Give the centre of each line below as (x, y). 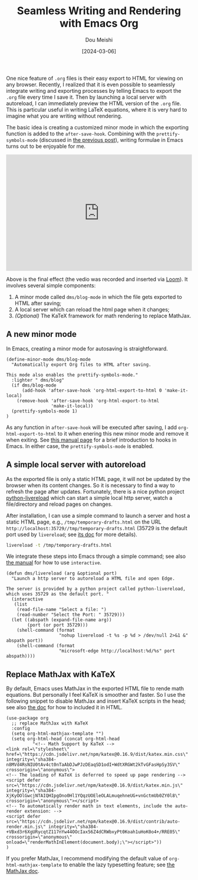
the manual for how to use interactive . (54, 563)
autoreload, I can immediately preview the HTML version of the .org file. (94, 103)
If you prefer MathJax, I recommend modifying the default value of (87, 859)
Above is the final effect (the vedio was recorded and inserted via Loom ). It (97, 279)
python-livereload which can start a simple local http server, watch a (89, 498)
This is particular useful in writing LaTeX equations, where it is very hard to (97, 109)
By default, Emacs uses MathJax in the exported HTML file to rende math (95, 689)
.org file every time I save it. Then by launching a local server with (86, 97)
